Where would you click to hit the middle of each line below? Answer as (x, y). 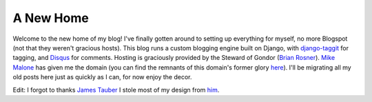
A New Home (51, 18)
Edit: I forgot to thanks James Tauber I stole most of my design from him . (116, 90)
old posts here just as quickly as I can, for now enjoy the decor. (102, 77)
